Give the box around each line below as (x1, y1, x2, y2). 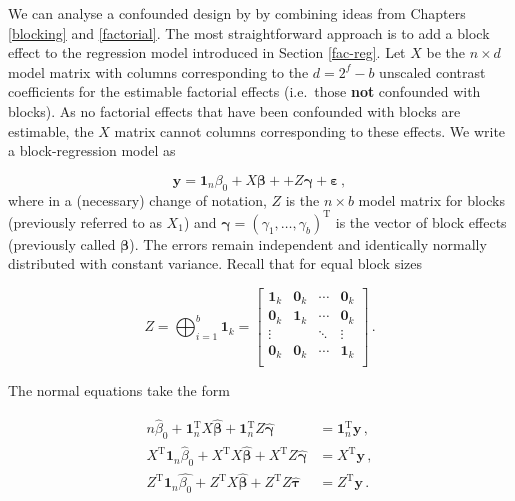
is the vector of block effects (335, 211, 507, 232)
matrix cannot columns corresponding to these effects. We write (114, 120, 506, 141)
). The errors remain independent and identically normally (129, 233, 487, 254)
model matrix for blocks (358, 189, 505, 210)
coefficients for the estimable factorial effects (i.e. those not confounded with (8, 81, 481, 102)
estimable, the (8, 120, 94, 141)
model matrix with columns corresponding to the (8, 61, 309, 82)
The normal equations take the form (8, 380, 230, 401)
